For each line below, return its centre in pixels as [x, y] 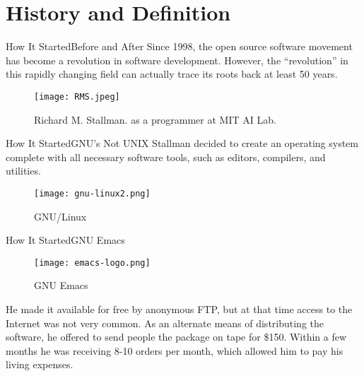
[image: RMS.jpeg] [77, 96]
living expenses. [40, 364]
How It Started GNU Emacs [65, 240]
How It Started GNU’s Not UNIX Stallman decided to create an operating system [182, 143]
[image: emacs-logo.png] [92, 263]
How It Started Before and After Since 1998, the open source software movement [179, 46]
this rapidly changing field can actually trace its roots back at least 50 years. [172, 74]
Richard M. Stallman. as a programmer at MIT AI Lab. [155, 119]
